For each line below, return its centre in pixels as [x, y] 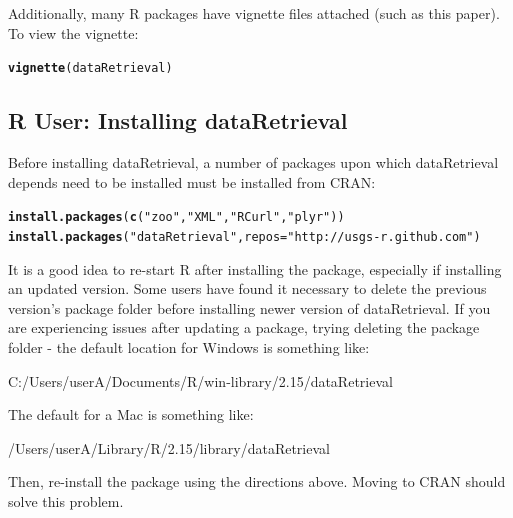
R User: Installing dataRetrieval [178, 120]
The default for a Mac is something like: [131, 414]
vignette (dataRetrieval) [90, 68]
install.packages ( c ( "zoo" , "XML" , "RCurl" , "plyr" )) [176, 217]
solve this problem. [66, 500]
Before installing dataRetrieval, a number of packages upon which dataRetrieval [253, 162]
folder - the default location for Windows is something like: [189, 346]
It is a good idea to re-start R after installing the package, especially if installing [255, 268]
